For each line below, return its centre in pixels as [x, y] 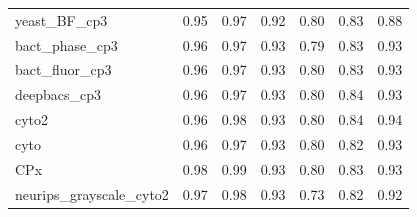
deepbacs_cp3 [58, 94]
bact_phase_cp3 [66, 44]
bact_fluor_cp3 [63, 69]
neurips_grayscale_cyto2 [92, 193]
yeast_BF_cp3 [61, 19]
